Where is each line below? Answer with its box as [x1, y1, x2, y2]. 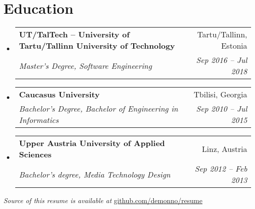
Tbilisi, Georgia [194, 89, 247, 100]
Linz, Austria [202, 143, 247, 154]
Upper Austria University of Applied [19, 137, 165, 149]
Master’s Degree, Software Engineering [19, 60, 152, 71]
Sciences [19, 149, 52, 160]
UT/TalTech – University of [19, 29, 130, 40]
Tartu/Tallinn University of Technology [19, 40, 175, 52]
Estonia [221, 40, 247, 52]
